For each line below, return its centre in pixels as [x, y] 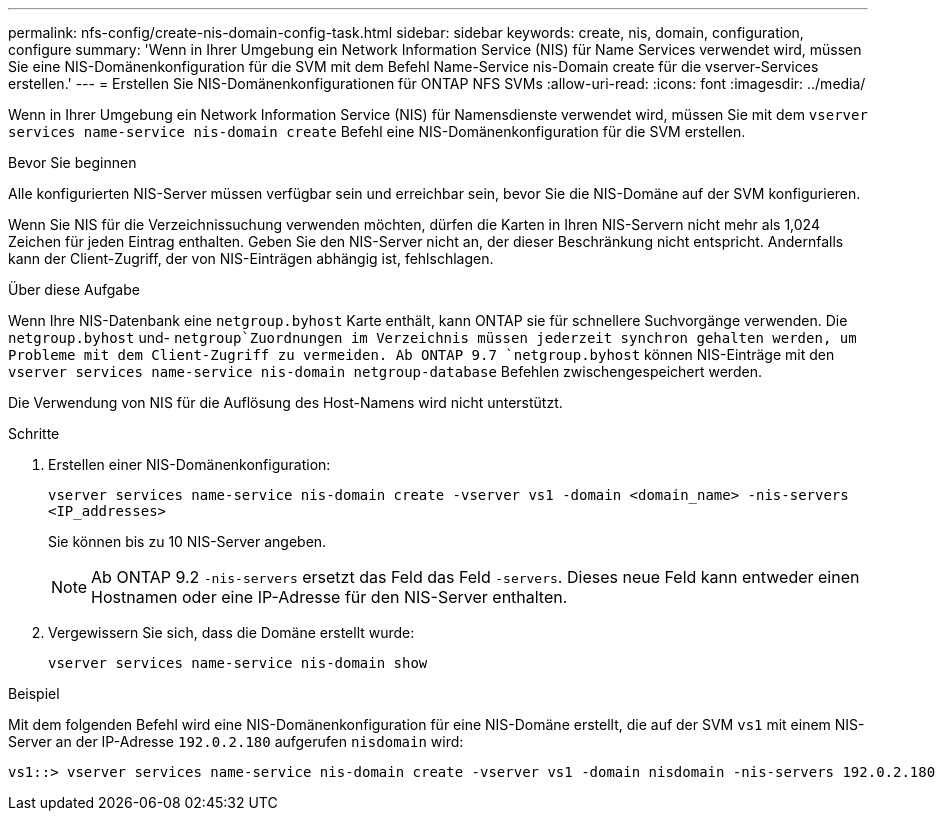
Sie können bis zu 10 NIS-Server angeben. [187, 541]
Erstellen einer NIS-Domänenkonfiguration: [189, 464]
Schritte [34, 433]
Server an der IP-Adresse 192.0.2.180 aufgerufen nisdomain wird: [236, 741]
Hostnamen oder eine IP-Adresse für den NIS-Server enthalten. [329, 597]
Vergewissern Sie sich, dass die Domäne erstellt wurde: [231, 632]
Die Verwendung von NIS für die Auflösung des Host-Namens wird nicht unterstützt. [285, 402]
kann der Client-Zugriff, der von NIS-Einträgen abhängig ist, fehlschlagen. [251, 258]
